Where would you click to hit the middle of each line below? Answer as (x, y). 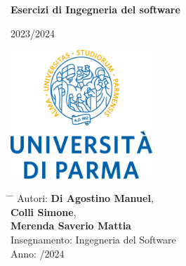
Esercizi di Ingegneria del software (95, 9)
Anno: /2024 (38, 253)
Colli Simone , (44, 211)
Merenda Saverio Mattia (71, 226)
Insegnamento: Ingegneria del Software (93, 240)
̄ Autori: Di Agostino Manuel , (82, 198)
